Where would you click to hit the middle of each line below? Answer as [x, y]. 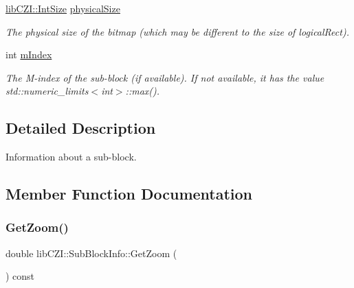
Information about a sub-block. [71, 157]
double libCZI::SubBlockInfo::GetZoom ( [91, 253]
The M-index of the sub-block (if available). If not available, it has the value [165, 77]
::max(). [143, 91]
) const [20, 276]
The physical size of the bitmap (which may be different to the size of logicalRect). [177, 31]
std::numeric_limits [47, 91]
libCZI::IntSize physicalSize [63, 8]
